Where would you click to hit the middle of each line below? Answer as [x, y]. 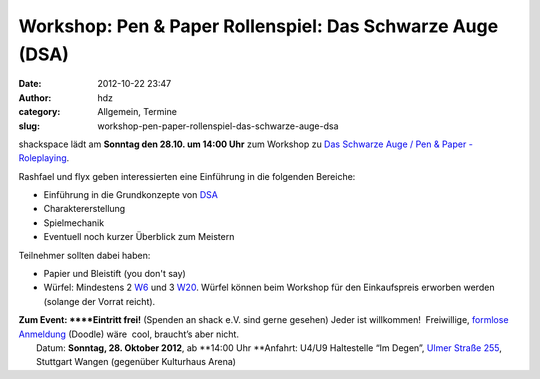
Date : [30, 84]
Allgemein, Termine [137, 112]
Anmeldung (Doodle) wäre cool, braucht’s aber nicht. [129, 334]
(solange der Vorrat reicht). [99, 301]
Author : [35, 97]
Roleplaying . [44, 158]
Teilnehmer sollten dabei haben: [84, 255]
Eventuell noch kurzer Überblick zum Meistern [139, 237]
